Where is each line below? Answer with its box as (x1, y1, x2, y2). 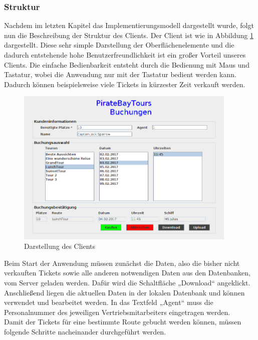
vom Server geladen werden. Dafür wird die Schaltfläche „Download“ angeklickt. (4, 277, 250, 288)
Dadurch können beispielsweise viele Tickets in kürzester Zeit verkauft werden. (4, 79, 245, 89)
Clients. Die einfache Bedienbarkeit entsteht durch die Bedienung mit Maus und (4, 59, 250, 70)
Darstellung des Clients (24, 241, 96, 251)
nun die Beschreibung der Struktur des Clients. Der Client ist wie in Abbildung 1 (4, 30, 253, 40)
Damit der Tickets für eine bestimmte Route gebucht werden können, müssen (4, 316, 241, 327)
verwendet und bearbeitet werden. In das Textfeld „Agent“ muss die (4, 297, 213, 307)
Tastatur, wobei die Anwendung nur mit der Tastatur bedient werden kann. (4, 69, 236, 80)
